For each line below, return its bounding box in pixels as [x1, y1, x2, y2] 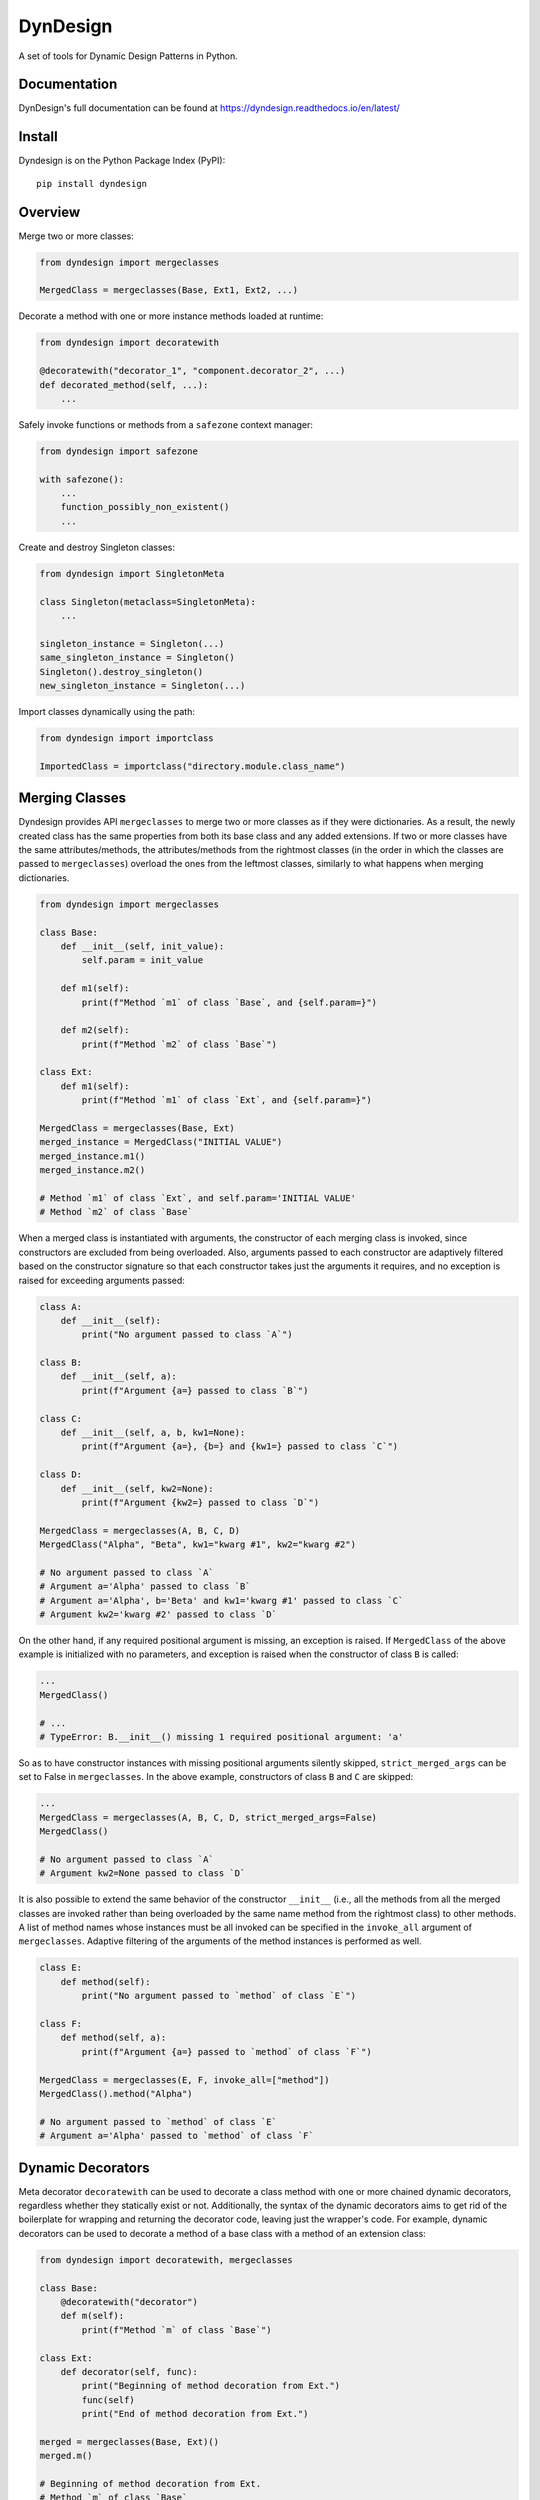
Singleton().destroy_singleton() [39, 666, 204, 677]
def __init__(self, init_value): [60, 940, 225, 952]
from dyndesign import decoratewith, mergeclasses [39, 2254, 294, 2265]
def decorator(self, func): [60, 2366, 199, 2377]
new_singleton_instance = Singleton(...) [39, 680, 246, 691]
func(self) [81, 2394, 135, 2405]
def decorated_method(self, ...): [39, 379, 209, 390]
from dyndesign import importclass [39, 732, 214, 744]
